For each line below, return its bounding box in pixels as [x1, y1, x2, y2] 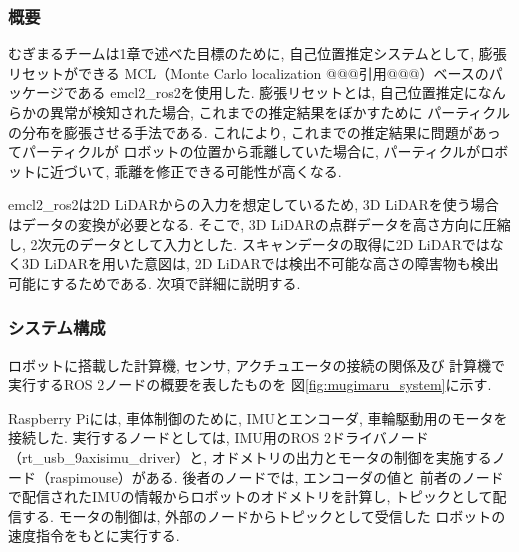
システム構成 [8, 315, 106, 340]
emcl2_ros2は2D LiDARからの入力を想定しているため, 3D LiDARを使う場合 [8, 194, 499, 215]
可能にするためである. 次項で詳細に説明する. [8, 272, 301, 293]
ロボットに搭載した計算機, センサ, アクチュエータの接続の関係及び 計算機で [8, 354, 506, 375]
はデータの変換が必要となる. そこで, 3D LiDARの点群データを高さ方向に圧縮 [8, 213, 511, 234]
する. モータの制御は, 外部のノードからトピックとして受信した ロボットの [21, 505, 506, 526]
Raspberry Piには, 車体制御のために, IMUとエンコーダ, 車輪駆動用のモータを [8, 407, 508, 428]
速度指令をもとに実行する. [8, 525, 180, 546]
